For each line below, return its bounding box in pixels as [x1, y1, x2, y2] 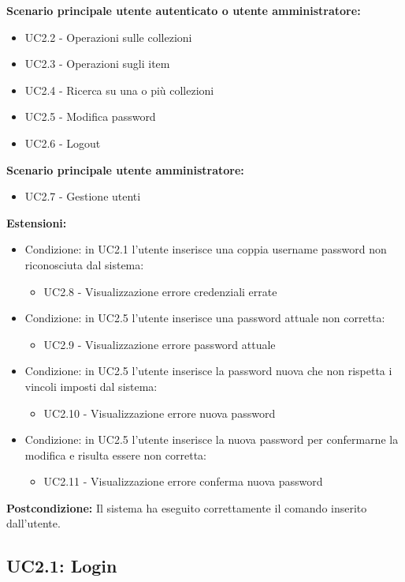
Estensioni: [6, 214, 67, 231]
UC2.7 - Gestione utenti [24, 188, 141, 205]
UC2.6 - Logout [24, 134, 101, 151]
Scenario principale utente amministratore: [6, 161, 244, 178]
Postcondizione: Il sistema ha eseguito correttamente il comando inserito [6, 499, 367, 516]
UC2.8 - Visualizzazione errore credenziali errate [43, 283, 277, 299]
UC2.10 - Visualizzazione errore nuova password [43, 404, 276, 421]
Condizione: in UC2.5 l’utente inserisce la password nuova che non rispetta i [24, 362, 392, 379]
